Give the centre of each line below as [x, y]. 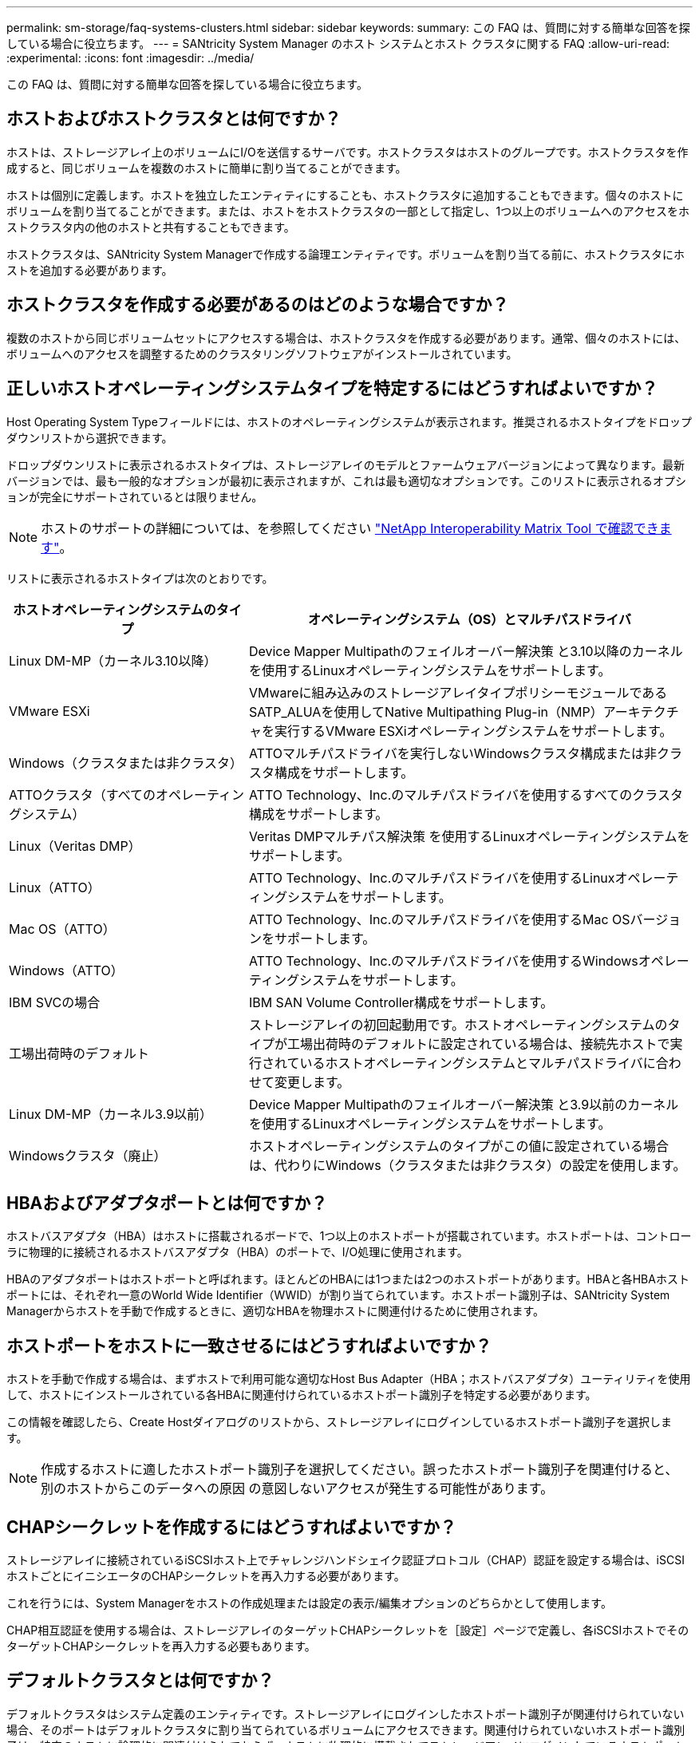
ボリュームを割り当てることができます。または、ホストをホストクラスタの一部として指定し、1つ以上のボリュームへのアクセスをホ [348, 211]
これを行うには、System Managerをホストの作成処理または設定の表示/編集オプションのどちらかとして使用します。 [309, 1603]
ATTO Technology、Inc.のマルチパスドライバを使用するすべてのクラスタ [466, 794]
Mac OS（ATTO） [62, 929]
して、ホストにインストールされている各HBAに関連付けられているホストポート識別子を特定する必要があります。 [302, 1395]
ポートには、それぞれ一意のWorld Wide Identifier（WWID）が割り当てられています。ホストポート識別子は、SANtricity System [338, 1295]
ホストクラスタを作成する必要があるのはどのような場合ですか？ [258, 305]
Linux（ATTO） [55, 887]
